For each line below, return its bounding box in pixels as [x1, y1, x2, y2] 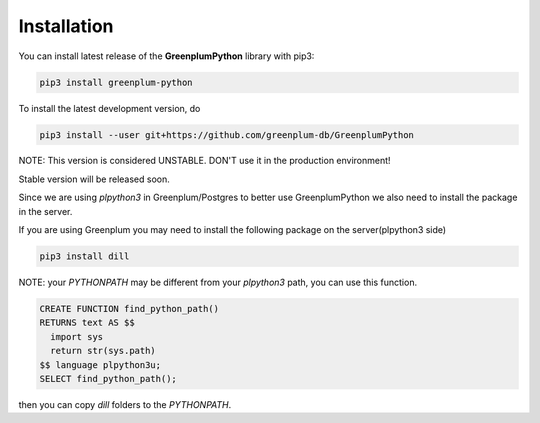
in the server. [18, 205, 73, 217]
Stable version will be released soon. [18, 173, 170, 185]
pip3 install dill [39, 251, 130, 262]
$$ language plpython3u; [39, 359, 162, 370]
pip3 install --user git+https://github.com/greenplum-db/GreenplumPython [39, 129, 415, 140]
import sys [50, 331, 104, 342]
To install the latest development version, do [18, 102, 201, 114]
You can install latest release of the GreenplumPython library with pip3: [18, 50, 315, 62]
